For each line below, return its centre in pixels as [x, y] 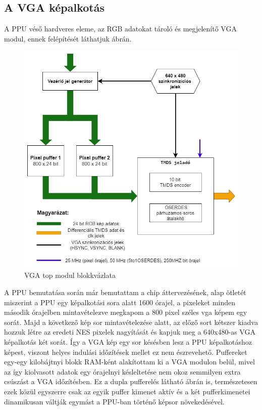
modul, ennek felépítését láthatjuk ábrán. [68, 38]
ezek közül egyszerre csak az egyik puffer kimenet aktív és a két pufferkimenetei [127, 391]
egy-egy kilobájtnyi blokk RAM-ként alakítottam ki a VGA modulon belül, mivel [129, 362]
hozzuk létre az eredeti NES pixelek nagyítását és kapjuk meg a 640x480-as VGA [130, 332]
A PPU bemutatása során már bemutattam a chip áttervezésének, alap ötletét [125, 292]
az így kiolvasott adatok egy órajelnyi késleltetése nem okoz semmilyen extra [122, 371]
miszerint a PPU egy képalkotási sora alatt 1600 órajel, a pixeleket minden [120, 302]
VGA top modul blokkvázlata [70, 275]
